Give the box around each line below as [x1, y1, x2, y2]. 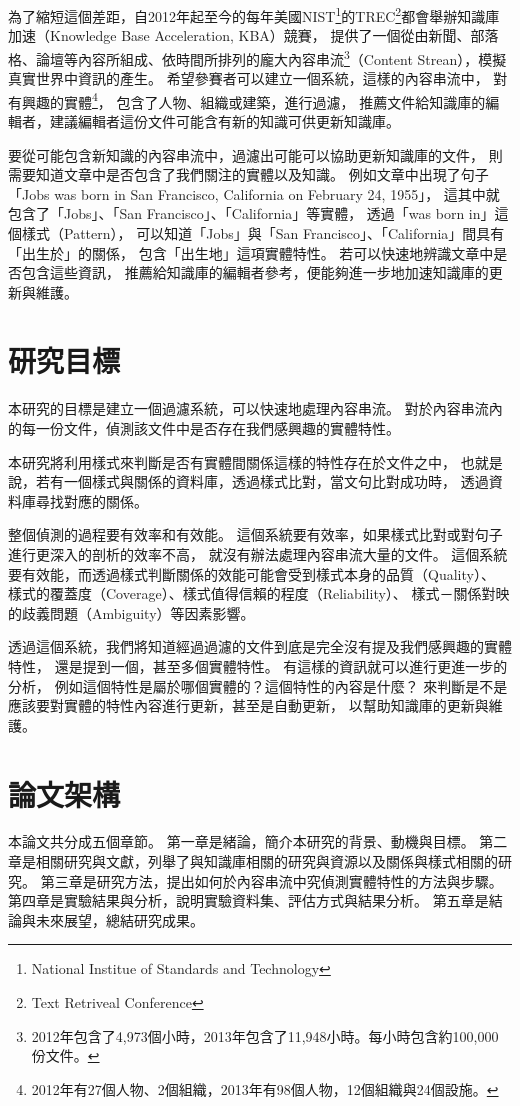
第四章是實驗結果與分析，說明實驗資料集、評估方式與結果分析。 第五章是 [8, 890, 489, 911]
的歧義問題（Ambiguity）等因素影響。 [8, 602, 255, 623]
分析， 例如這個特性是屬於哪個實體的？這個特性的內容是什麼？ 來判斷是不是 [8, 675, 508, 696]
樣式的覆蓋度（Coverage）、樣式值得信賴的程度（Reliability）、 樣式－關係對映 [8, 583, 510, 604]
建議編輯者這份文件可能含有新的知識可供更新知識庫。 [49, 110, 400, 131]
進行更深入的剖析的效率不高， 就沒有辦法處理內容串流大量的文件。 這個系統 [8, 543, 508, 564]
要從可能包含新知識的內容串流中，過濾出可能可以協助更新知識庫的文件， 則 [8, 144, 503, 165]
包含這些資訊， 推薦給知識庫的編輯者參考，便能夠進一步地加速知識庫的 [21, 262, 489, 283]
